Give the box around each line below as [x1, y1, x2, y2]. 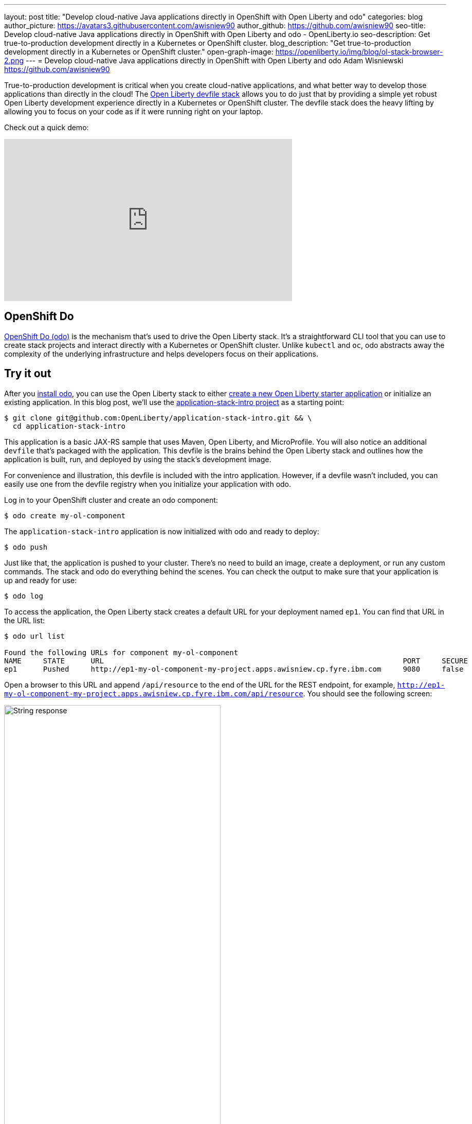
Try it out [4, 367, 51, 380]
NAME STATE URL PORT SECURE [4, 656, 468, 665]
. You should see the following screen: [303, 689, 432, 698]
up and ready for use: [4, 575, 77, 585]
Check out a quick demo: [4, 123, 89, 132]
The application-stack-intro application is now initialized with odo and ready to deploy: [4, 526, 319, 536]
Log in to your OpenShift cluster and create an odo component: [4, 495, 218, 504]
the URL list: [4, 616, 45, 625]
